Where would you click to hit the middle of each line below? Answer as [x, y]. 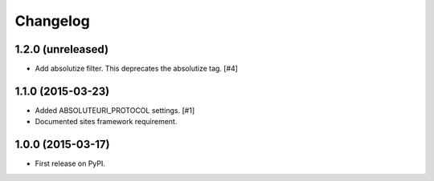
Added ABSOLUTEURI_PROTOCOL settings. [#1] [115, 110]
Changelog [52, 21]
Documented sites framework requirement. [106, 122]
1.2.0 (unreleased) [61, 49]
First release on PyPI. [70, 163]
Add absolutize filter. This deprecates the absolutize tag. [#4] [137, 69]
